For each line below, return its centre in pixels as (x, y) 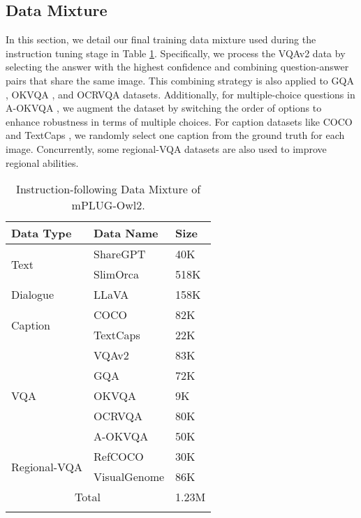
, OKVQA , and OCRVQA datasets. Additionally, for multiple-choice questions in (180, 94)
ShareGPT (120, 254)
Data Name (126, 233)
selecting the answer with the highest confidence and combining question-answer (177, 67)
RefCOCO (119, 457)
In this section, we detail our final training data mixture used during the (161, 39)
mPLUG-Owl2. (108, 205)
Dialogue (33, 295)
